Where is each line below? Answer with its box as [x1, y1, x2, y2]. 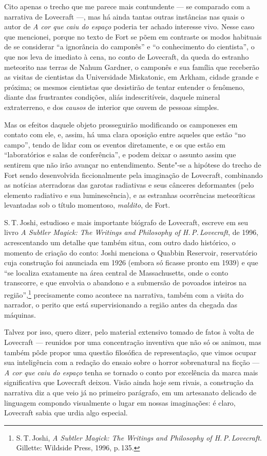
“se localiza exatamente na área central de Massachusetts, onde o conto [4, 267, 228, 278]
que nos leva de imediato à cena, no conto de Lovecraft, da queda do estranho [4, 51, 249, 62]
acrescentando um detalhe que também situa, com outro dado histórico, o [4, 237, 236, 248]
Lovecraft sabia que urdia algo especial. [4, 407, 128, 418]
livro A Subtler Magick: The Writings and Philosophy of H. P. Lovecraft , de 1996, [4, 227, 259, 238]
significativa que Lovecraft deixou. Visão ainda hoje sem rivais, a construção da [4, 377, 254, 388]
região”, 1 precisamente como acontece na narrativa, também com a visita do [4, 288, 244, 300]
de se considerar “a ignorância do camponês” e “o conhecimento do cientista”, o [4, 41, 255, 52]
